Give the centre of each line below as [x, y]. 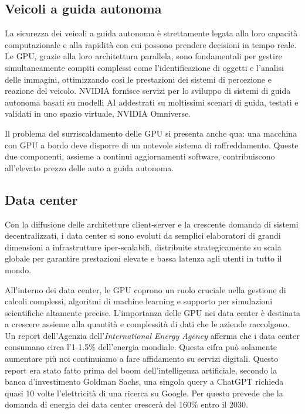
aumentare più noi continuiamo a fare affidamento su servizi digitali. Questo [142, 359]
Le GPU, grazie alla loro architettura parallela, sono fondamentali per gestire [143, 56]
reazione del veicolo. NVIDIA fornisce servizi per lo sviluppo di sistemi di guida [148, 91]
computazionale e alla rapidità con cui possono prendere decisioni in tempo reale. [151, 44]
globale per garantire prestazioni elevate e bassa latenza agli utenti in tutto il [143, 258]
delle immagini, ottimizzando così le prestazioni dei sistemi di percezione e [138, 79]
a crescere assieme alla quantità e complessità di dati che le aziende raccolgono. [147, 324]
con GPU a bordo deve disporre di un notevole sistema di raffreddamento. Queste [152, 145]
